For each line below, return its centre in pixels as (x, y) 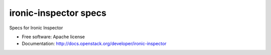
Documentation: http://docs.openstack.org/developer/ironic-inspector (94, 44)
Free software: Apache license (53, 37)
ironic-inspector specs (58, 13)
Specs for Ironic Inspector (36, 28)
